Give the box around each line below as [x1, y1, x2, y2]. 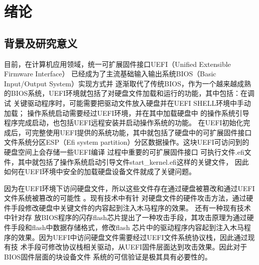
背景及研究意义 [4, 35, 77, 50]
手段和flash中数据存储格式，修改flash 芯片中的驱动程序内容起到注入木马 [10, 222, 244, 233]
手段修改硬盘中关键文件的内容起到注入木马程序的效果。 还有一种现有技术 [10, 202, 251, 213]
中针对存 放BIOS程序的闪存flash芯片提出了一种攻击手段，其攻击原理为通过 [4, 212, 247, 223]
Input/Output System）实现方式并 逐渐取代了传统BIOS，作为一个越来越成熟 [4, 78, 251, 88]
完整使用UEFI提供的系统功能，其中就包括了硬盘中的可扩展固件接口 [31, 127, 252, 137]
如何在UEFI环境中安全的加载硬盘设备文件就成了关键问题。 [4, 166, 196, 177]
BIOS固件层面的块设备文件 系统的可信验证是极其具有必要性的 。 [4, 251, 212, 262]
